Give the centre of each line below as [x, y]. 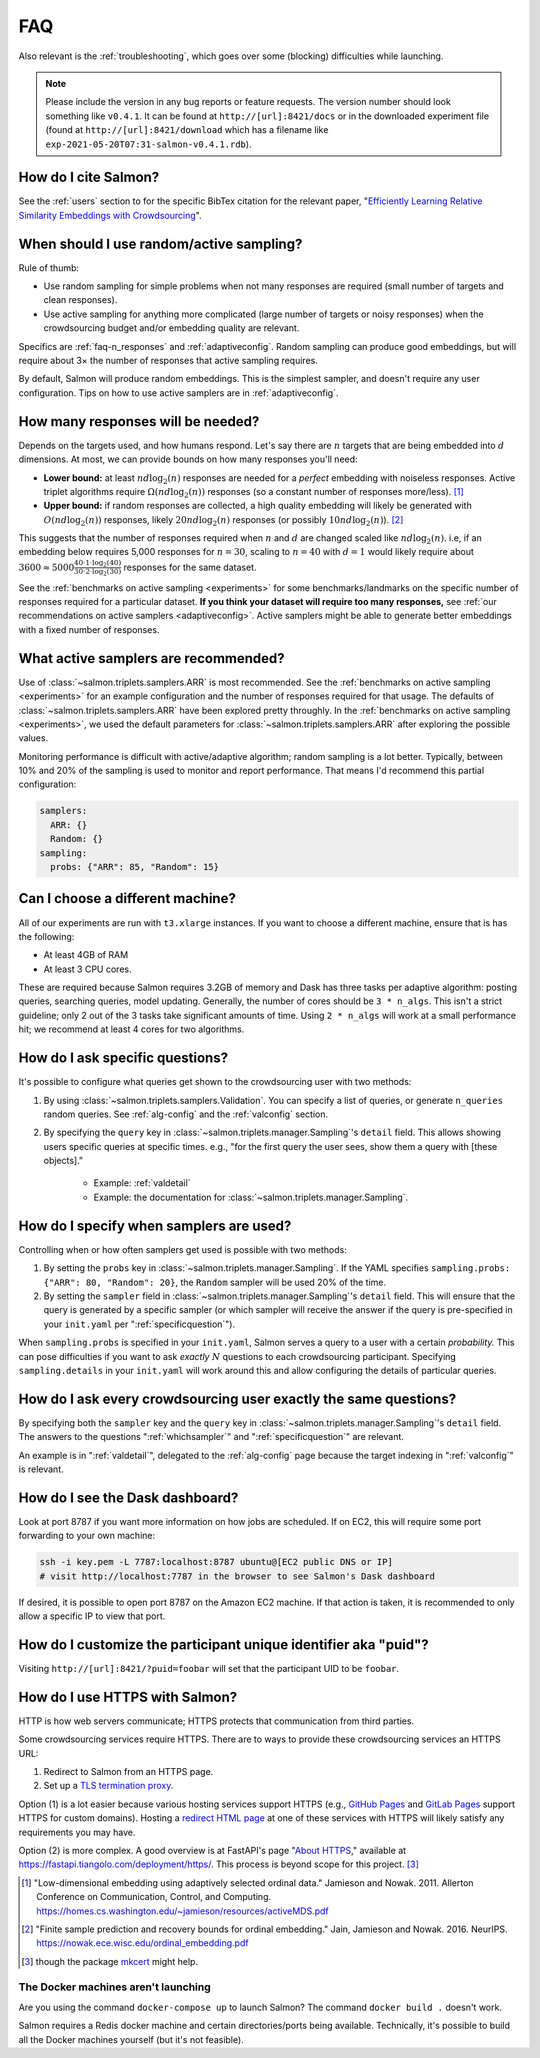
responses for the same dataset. [190, 567]
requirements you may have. [77, 1832]
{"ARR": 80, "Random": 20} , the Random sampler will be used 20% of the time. [215, 1282]
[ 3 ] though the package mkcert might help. [110, 1961]
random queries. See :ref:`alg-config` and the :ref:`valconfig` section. [186, 1114]
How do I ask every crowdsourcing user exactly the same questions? [237, 1398]
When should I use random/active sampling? [160, 243]
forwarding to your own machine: [86, 1536]
